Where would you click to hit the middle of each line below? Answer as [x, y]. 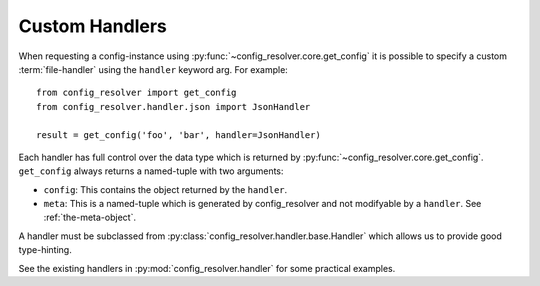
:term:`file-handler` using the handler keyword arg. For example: [153, 69]
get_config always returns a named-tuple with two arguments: [151, 171]
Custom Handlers [92, 26]
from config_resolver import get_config [136, 93]
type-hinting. [45, 250]
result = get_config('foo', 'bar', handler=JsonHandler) [179, 134]
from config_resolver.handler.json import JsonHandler [173, 106]
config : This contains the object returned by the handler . [165, 189]
